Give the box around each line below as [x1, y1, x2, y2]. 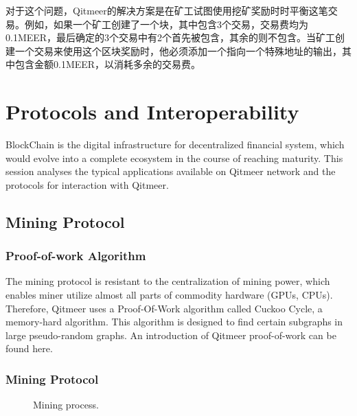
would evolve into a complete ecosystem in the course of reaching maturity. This [5, 150, 343, 165]
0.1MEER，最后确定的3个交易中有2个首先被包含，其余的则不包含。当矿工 [5, 30, 336, 45]
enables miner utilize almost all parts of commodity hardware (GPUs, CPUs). [5, 288, 333, 302]
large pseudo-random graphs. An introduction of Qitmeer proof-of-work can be [5, 327, 336, 342]
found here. [5, 341, 53, 356]
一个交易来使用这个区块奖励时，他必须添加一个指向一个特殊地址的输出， [14, 43, 342, 58]
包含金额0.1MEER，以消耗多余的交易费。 [14, 57, 201, 71]
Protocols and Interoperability [5, 97, 299, 126]
